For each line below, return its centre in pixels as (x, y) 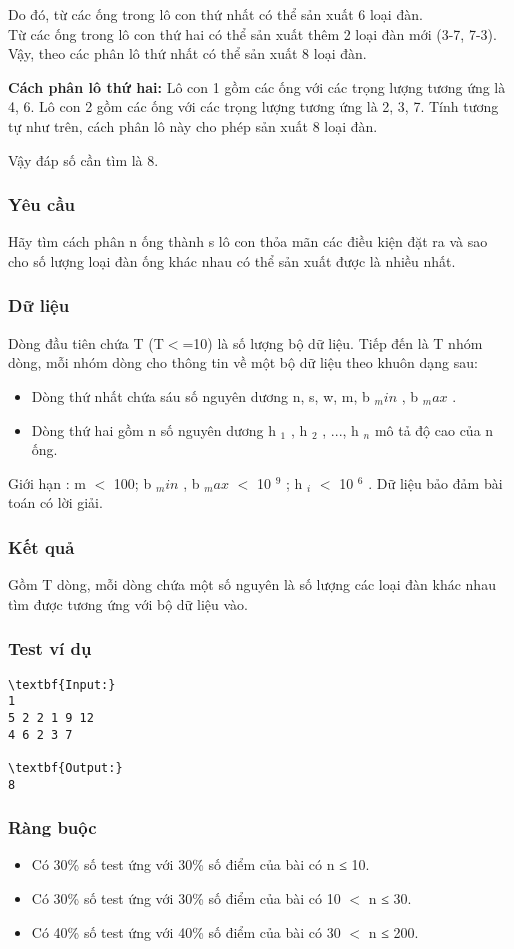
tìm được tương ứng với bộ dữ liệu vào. (128, 603)
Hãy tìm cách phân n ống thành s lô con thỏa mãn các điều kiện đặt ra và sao (248, 241)
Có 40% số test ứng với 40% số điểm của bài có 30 (186, 931)
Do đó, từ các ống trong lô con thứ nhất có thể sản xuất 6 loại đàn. (215, 14)
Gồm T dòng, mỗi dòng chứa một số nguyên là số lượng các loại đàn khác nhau (252, 584)
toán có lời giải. (55, 502)
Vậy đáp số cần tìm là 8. (83, 159)
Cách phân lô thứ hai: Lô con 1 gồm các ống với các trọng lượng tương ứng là (257, 86)
